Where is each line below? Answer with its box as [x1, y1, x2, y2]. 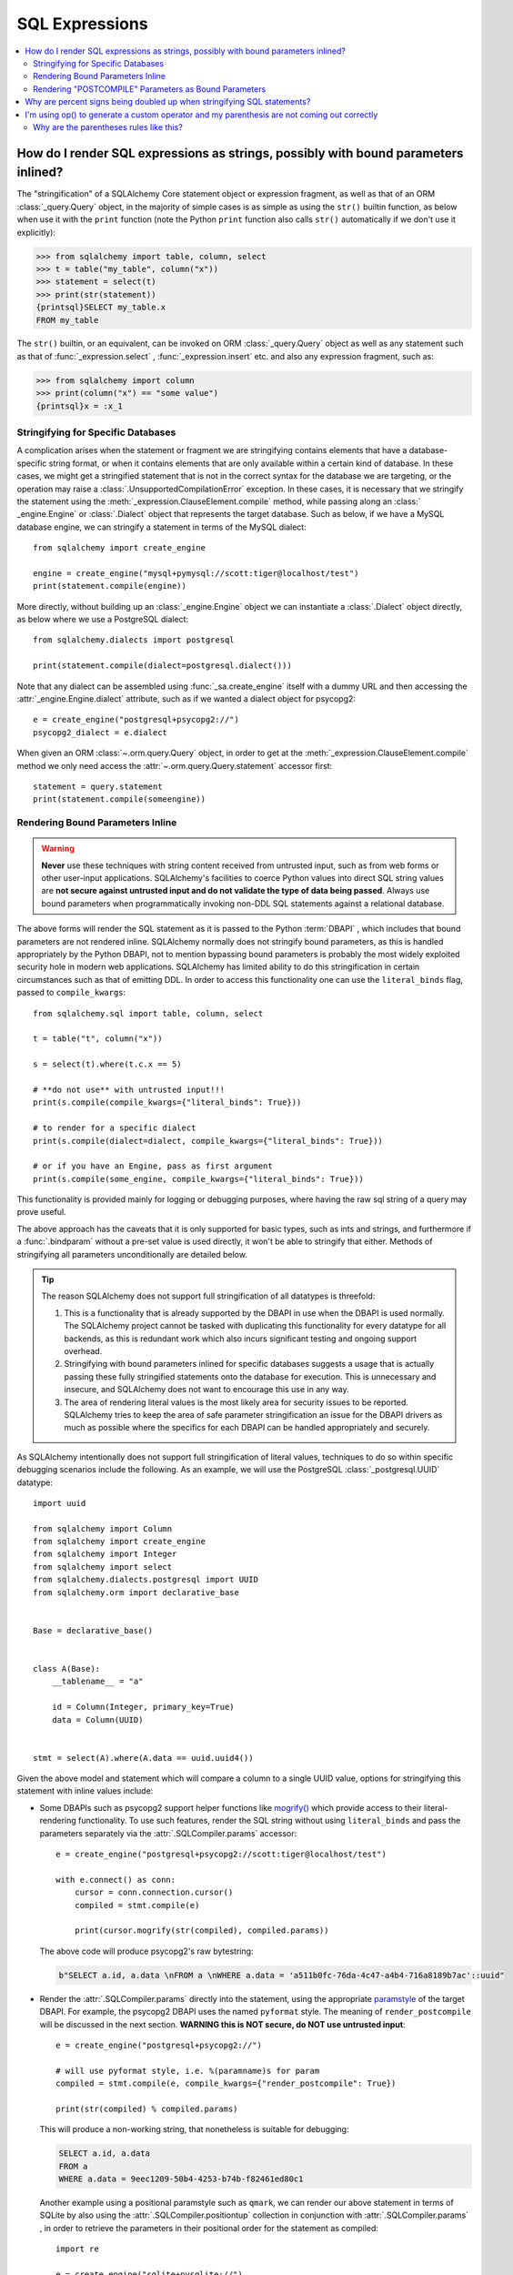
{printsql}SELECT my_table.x [35, 302, 166, 313]
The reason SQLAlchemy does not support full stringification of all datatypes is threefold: [41, 1290, 376, 1301]
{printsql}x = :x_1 [35, 400, 123, 411]
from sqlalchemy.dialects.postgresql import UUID [33, 1574, 259, 1585]
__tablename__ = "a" [51, 1676, 144, 1687]
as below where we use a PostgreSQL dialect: [16, 614, 189, 625]
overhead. [64, 1345, 103, 1356]
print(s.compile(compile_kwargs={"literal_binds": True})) [33, 1097, 302, 1107]
